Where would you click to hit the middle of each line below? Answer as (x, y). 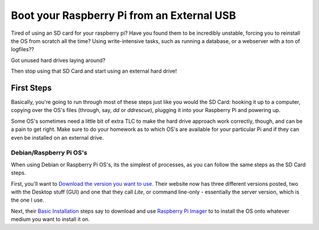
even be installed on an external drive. (57, 137)
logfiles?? (23, 50)
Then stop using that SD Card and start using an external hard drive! (94, 71)
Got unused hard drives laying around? (58, 60)
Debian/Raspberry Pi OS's (49, 153)
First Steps (31, 88)
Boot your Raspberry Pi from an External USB (123, 15)
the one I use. (27, 200)
